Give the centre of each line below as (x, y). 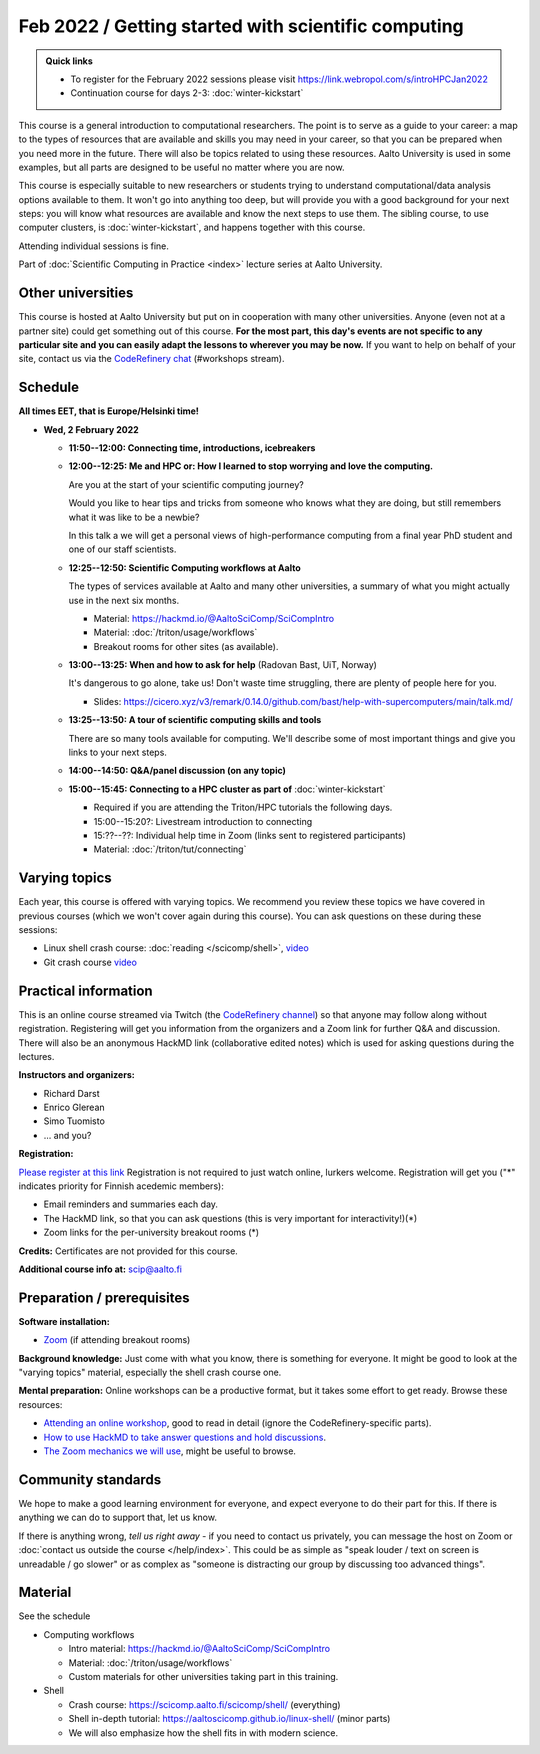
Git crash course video (90, 962)
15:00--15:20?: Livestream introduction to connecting (203, 821)
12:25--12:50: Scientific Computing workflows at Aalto (184, 567)
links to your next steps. (117, 752)
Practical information (86, 990)
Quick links (69, 61)
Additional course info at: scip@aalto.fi (100, 1269)
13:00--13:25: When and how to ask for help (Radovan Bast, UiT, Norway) (222, 665)
